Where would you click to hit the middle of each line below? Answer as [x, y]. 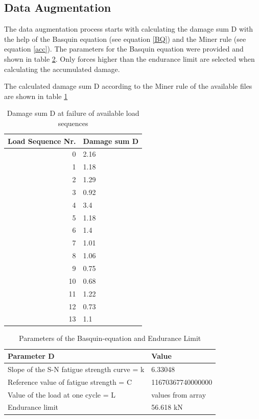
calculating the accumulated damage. [62, 69]
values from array [179, 394]
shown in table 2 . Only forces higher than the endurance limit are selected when [129, 58]
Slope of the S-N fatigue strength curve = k [76, 369]
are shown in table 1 [36, 96]
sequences [73, 123]
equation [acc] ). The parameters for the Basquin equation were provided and [124, 49]
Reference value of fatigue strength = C [70, 381]
